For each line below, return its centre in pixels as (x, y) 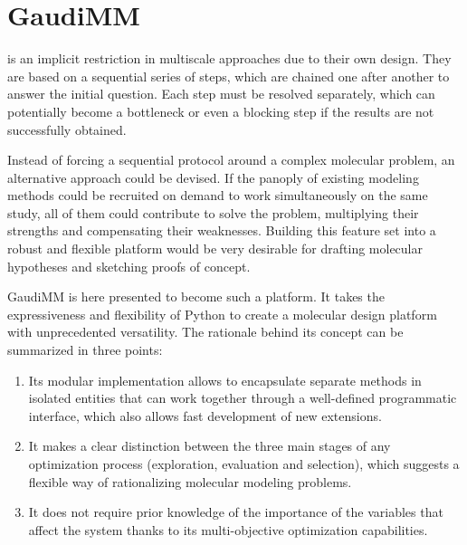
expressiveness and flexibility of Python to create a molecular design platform (222, 314)
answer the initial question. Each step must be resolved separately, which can (221, 94)
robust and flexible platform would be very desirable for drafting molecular (215, 249)
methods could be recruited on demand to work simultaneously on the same (218, 195)
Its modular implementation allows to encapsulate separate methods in (225, 380)
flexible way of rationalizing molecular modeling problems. (190, 481)
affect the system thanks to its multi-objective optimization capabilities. (228, 529)
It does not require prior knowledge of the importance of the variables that (236, 512)
